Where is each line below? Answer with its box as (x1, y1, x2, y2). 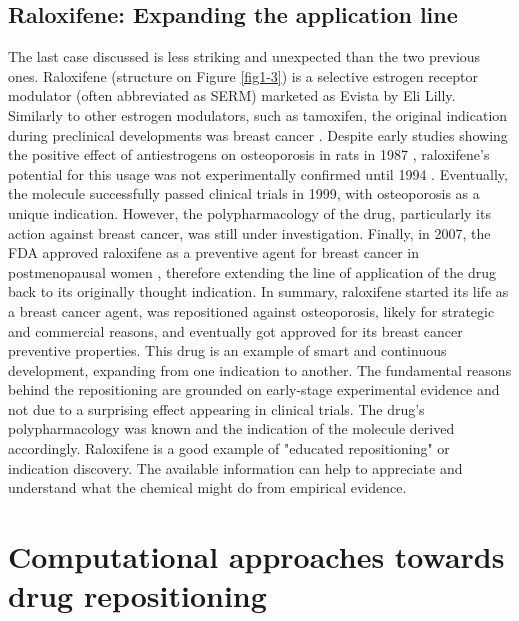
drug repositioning (8, 575, 267, 616)
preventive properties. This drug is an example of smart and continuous (8, 340, 447, 361)
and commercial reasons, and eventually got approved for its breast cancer (8, 320, 463, 341)
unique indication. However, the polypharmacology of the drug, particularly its (8, 202, 491, 223)
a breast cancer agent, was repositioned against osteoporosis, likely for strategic (8, 300, 495, 321)
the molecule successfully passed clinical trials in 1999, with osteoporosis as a (8, 183, 480, 204)
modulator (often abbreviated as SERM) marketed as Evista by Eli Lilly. (8, 85, 456, 106)
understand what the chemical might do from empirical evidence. (8, 477, 407, 498)
